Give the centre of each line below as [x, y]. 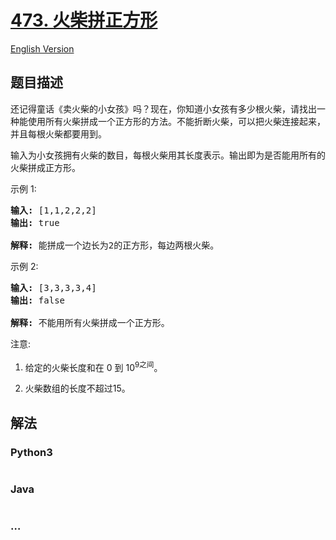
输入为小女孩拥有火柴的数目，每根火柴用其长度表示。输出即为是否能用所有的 [168, 155]
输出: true [35, 222]
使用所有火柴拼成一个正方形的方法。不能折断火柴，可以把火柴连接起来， [176, 121]
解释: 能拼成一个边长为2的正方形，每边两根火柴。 [115, 245]
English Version [42, 48]
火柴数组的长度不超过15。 [77, 388]
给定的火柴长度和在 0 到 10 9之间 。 [93, 366]
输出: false [38, 300]
